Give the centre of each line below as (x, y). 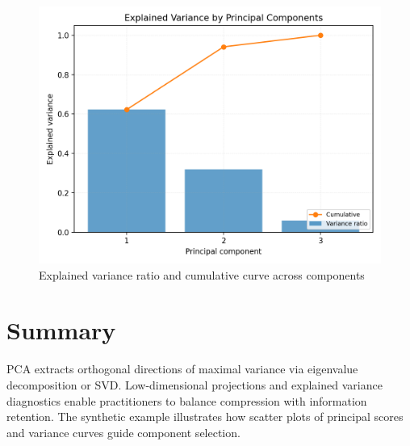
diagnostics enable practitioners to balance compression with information (187, 400)
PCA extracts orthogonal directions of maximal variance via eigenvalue (182, 369)
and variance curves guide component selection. (123, 432)
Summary (61, 330)
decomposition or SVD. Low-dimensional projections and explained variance (195, 384)
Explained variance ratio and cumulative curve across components (202, 274)
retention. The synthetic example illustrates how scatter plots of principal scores (205, 417)
